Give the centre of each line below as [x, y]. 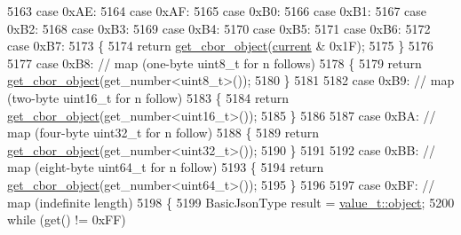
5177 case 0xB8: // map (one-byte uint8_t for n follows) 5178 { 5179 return [215, 63]
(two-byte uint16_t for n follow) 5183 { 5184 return [148, 97]
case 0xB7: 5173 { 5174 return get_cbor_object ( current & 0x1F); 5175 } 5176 [220, 46]
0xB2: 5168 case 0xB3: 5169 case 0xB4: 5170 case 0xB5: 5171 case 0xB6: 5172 [219, 28]
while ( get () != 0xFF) [67, 219]
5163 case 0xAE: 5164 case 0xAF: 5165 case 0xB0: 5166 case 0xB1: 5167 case [217, 11]
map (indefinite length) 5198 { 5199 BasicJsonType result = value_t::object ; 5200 [231, 202]
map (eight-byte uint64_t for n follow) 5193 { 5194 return [166, 167]
